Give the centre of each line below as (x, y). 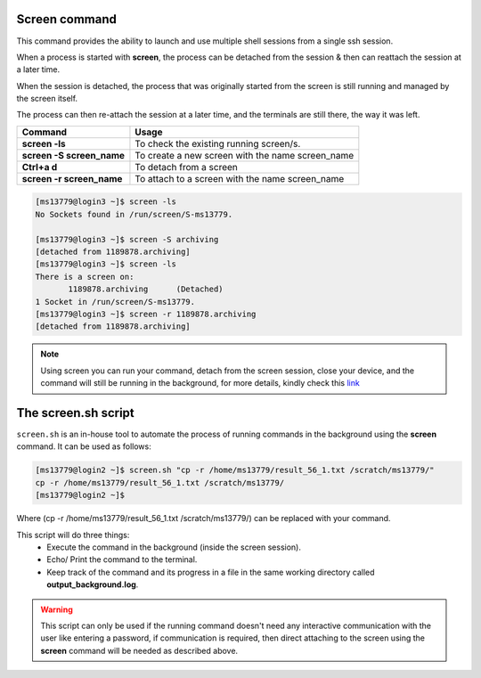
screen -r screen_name (72, 178)
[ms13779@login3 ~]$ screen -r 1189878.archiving (146, 314)
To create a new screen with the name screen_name (245, 155)
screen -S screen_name (73, 155)
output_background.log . (93, 584)
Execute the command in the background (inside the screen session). (174, 547)
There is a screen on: (85, 277)
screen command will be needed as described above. (139, 650)
